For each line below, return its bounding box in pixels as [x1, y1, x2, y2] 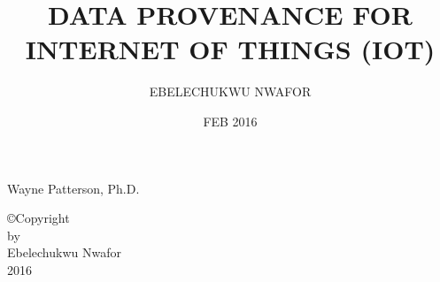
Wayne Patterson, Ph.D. [7, 179, 140, 197]
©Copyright [7, 209, 70, 227]
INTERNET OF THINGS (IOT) [25, 31, 436, 67]
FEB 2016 [203, 111, 258, 130]
